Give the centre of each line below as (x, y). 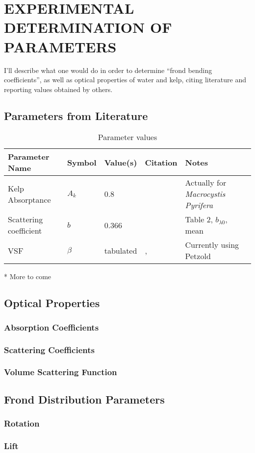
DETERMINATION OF (88, 27)
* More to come (28, 276)
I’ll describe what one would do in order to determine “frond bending (108, 70)
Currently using (212, 245)
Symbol (82, 162)
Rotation (22, 423)
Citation (161, 162)
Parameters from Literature (76, 115)
